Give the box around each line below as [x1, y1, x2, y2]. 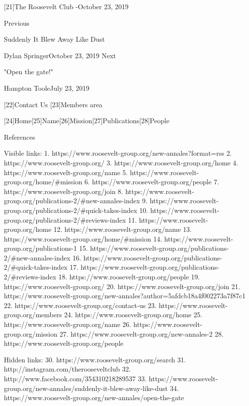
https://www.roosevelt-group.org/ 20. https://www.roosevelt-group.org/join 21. [4, 281, 240, 291]
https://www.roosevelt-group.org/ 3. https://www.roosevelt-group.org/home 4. [4, 157, 238, 167]
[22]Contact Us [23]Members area [4, 99, 103, 109]
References [4, 131, 35, 142]
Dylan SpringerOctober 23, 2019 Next [4, 50, 116, 60]
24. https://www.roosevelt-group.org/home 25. [64, 309, 203, 320]
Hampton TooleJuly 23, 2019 [4, 82, 89, 93]
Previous [4, 17, 29, 28]
